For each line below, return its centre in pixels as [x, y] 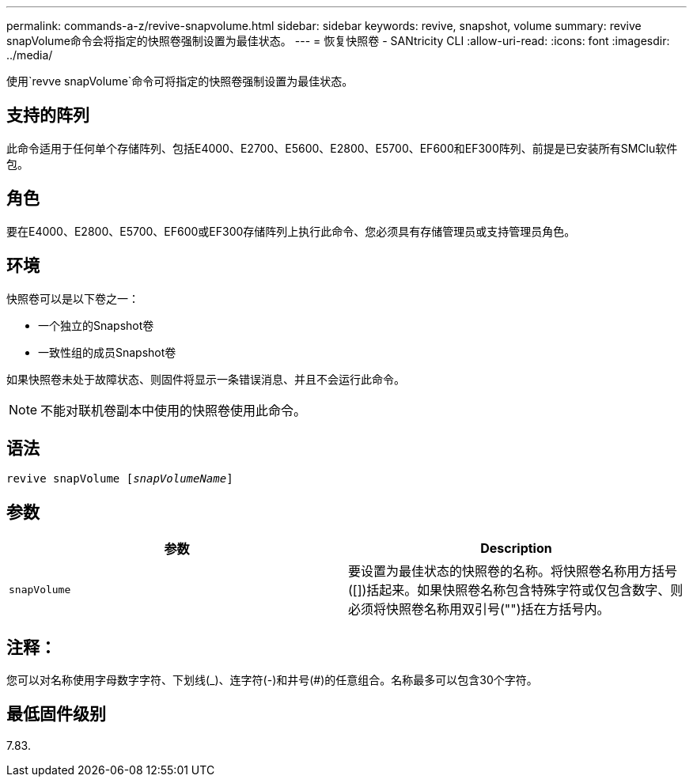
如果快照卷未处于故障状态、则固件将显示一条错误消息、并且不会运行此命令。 [206, 379]
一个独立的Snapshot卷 [96, 325]
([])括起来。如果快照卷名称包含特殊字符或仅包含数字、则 [516, 590]
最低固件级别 [56, 714]
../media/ [30, 55]
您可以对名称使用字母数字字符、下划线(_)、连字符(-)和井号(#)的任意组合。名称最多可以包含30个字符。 [272, 680]
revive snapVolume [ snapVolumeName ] [120, 479]
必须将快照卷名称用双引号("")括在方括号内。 [479, 609]
